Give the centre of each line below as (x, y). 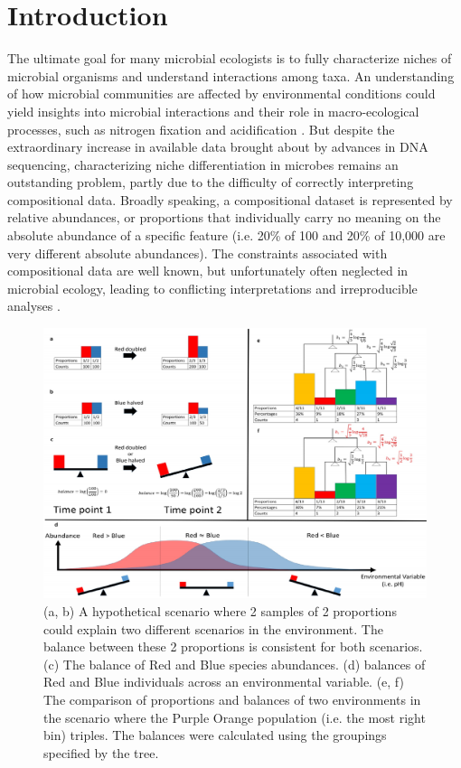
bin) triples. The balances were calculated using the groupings (215, 735)
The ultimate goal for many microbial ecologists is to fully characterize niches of (230, 58)
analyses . (34, 306)
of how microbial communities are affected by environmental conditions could (221, 94)
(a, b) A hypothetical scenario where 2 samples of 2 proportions (220, 610)
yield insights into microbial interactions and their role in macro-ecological (213, 111)
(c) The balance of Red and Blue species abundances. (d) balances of (235, 664)
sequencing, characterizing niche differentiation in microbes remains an (203, 164)
